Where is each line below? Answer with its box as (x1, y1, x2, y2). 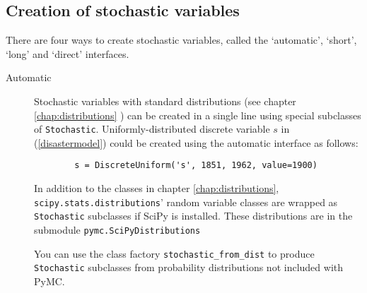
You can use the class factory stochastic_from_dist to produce (34, 246, 315, 261)
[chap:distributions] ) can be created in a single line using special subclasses (34, 107, 361, 122)
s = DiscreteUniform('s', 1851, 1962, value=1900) (74, 160, 318, 171)
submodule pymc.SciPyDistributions (34, 222, 201, 237)
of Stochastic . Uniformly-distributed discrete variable (34, 121, 270, 136)
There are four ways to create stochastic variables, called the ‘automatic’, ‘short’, (6, 32, 357, 47)
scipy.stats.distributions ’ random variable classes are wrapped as (34, 194, 338, 209)
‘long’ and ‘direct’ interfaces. (6, 46, 129, 61)
